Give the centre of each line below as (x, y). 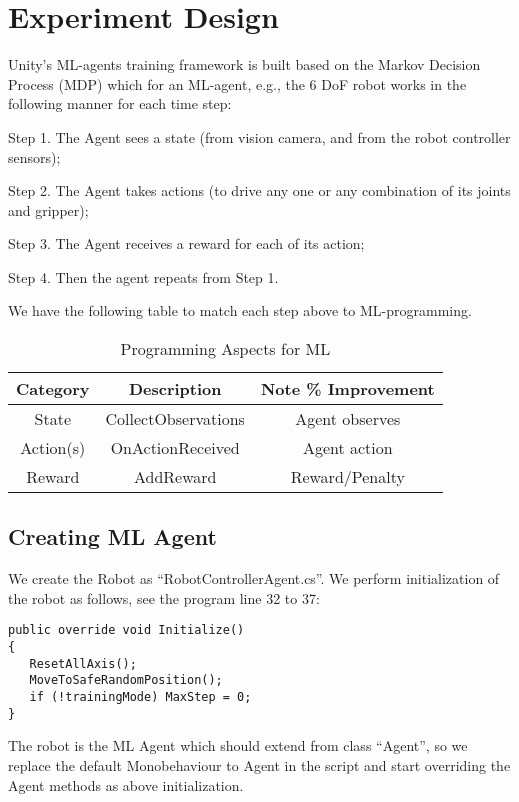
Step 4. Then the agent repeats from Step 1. (143, 276)
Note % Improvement (347, 389)
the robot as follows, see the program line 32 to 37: (164, 597)
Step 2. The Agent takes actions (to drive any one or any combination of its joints (259, 190)
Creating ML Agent (112, 536)
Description (175, 389)
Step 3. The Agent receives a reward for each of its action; (186, 243)
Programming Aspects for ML (225, 349)
